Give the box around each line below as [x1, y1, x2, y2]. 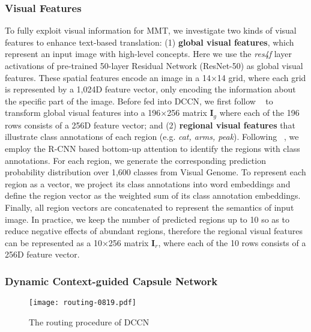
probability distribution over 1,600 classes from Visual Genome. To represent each [5, 166, 306, 178]
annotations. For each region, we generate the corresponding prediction [5, 154, 266, 166]
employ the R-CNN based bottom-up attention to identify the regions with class [5, 142, 300, 155]
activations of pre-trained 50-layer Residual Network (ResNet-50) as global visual [5, 59, 303, 71]
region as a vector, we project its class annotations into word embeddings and [5, 177, 291, 190]
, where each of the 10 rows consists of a [158, 236, 306, 249]
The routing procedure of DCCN [29, 315, 149, 328]
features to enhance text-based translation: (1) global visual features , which [5, 35, 294, 48]
